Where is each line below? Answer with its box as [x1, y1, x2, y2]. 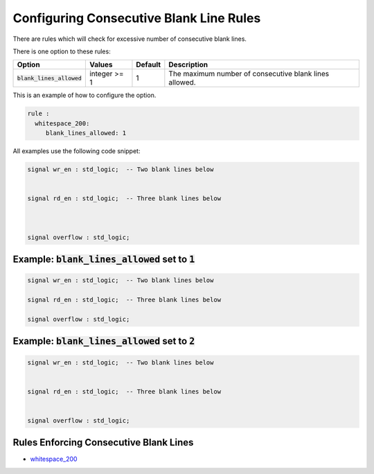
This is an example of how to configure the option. [12, 91, 157, 100]
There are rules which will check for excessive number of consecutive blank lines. [12, 35, 247, 43]
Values [89, 60, 113, 69]
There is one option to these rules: [12, 47, 111, 55]
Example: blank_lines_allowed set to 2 [12, 335, 195, 347]
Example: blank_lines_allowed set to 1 [12, 254, 195, 265]
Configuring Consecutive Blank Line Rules [12, 10, 261, 26]
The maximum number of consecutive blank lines [168, 69, 329, 79]
